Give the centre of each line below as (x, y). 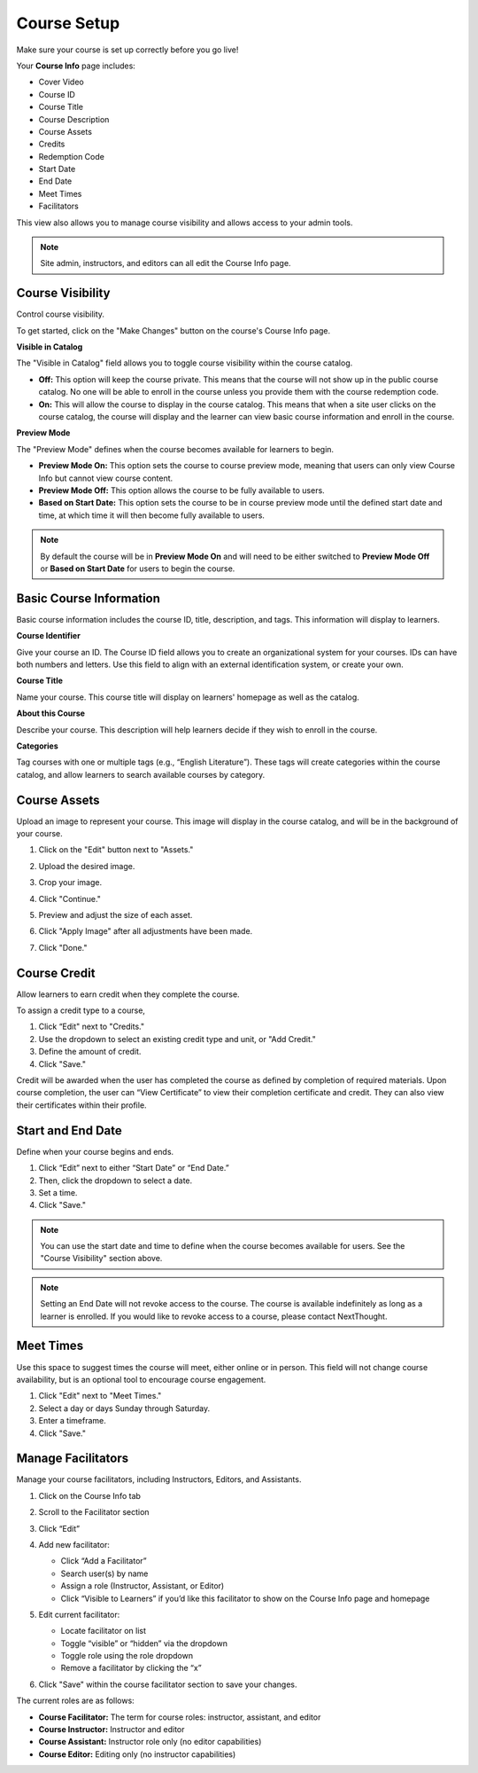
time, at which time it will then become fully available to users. (152, 515)
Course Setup (68, 23)
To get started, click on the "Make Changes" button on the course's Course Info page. (173, 330)
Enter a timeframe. (72, 1421)
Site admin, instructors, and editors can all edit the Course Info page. (166, 263)
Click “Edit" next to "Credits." (92, 1027)
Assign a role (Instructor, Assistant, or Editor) (143, 1586)
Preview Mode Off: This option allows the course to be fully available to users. (181, 490)
